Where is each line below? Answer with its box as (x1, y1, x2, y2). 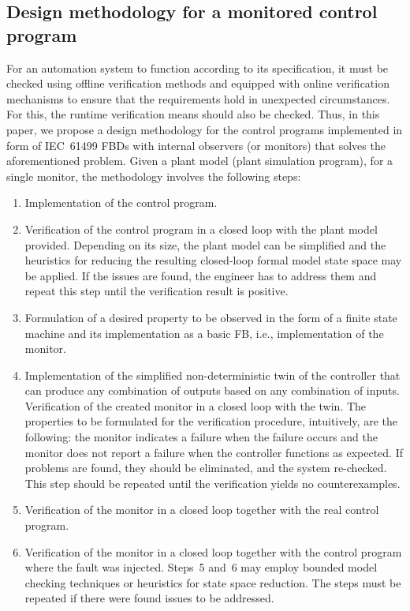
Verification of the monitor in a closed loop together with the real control (24, 501, 379, 518)
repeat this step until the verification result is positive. (24, 283, 289, 299)
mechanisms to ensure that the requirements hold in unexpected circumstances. (6, 90, 390, 107)
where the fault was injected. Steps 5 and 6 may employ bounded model (24, 559, 378, 575)
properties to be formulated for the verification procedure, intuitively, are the (24, 413, 397, 429)
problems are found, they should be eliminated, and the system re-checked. (24, 459, 387, 476)
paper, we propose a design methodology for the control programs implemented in (6, 121, 403, 137)
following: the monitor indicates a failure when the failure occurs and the (24, 429, 378, 445)
